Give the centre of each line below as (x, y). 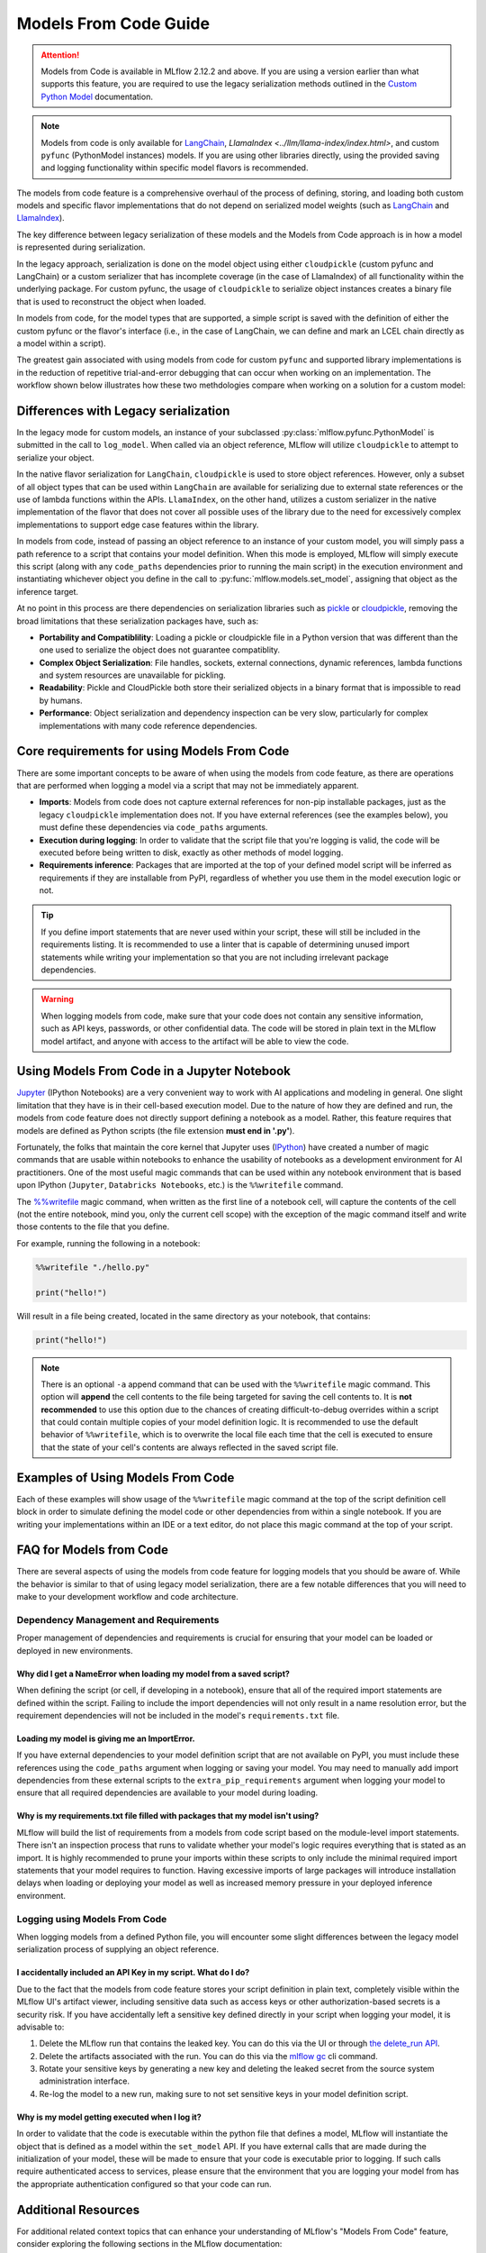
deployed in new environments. (75, 1650)
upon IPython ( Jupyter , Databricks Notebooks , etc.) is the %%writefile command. (180, 1185)
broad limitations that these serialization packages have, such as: (138, 621)
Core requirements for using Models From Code (153, 751)
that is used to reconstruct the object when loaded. (112, 301)
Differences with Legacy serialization (123, 410)
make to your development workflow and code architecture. (127, 1597)
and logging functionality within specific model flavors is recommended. (175, 168)
